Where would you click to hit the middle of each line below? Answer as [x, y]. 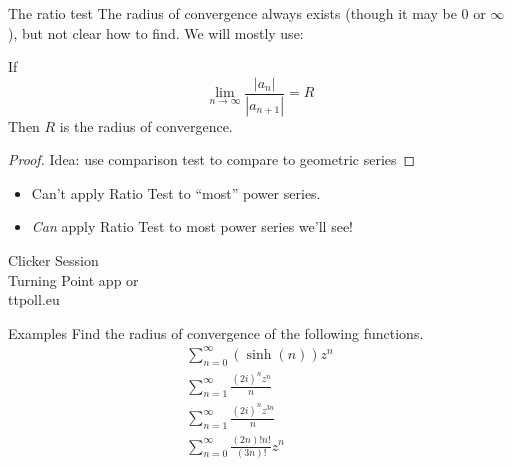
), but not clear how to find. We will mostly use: [156, 32]
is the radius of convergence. [146, 125]
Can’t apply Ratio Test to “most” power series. [176, 192]
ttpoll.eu [34, 299]
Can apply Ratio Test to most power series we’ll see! [192, 226]
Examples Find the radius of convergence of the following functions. [216, 332]
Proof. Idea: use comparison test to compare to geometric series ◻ [212, 159]
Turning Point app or [73, 279]
